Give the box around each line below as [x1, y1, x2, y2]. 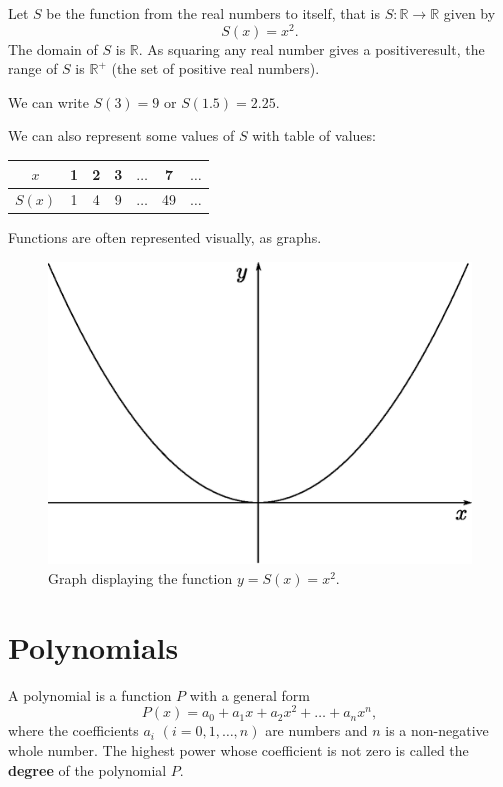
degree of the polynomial [8, 759, 167, 780]
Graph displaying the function [48, 567, 233, 588]
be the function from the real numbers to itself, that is [46, 3, 380, 23]
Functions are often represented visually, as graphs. [8, 227, 322, 248]
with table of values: [252, 125, 376, 146]
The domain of [8, 38, 98, 59]
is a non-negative [385, 720, 489, 741]
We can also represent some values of [8, 125, 235, 146]
